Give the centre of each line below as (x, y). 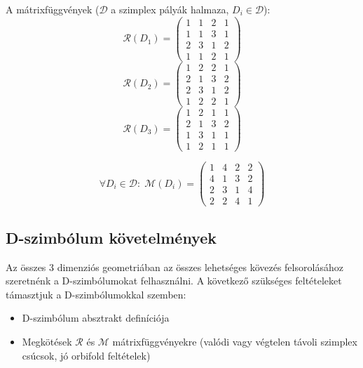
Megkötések (47, 341)
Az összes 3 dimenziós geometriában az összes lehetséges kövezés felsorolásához (174, 267)
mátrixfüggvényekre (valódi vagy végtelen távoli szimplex (235, 341)
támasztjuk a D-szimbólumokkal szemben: (96, 294)
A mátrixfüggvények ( (53, 9)
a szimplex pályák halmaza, (170, 9)
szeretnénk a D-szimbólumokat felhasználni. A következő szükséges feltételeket (174, 281)
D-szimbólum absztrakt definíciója (96, 318)
